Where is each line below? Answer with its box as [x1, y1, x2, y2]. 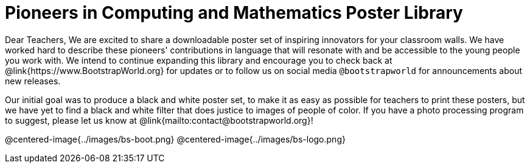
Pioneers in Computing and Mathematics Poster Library [5, 2, 463, 23]
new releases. [5, 75, 61, 86]
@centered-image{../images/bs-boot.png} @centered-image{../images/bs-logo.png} [5, 133, 346, 144]
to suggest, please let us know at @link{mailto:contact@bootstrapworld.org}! [5, 115, 313, 126]
